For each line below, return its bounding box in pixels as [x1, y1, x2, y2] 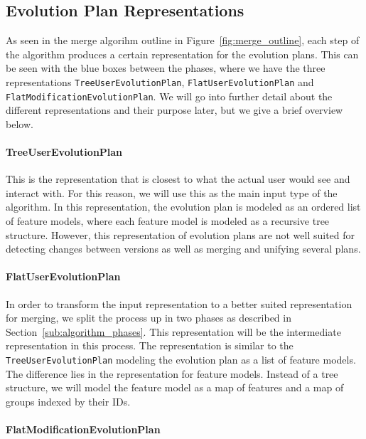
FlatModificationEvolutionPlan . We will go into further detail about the [6, 88, 333, 103]
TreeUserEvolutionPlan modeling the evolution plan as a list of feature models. [6, 352, 356, 367]
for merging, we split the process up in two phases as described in [6, 310, 291, 325]
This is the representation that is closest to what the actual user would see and [6, 171, 350, 186]
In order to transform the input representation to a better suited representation [6, 296, 352, 311]
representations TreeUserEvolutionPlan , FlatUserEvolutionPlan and [6, 74, 314, 89]
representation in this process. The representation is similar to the [6, 338, 294, 353]
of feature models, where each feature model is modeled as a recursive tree [6, 213, 330, 228]
